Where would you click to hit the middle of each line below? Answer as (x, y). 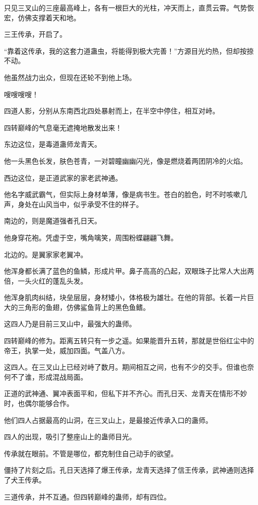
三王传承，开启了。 (35, 34)
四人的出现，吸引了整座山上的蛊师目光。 (70, 437)
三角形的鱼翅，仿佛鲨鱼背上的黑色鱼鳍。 (84, 307)
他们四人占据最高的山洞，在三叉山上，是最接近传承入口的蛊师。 (108, 420)
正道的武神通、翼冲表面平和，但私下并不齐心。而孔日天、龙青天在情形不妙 (126, 393)
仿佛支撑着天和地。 (49, 17)
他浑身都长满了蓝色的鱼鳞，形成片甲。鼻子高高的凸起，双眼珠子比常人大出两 (129, 271)
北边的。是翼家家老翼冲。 (46, 254)
